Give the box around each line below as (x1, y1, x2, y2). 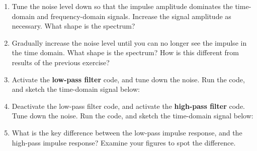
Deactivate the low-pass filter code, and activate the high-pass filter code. (12, 100, 245, 111)
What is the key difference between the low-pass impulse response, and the (12, 127, 242, 137)
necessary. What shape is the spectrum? (12, 21, 135, 31)
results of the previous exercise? (12, 57, 110, 67)
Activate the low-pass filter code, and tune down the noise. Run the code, (12, 74, 245, 84)
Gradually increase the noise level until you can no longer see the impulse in (12, 37, 247, 48)
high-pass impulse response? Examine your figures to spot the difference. (12, 137, 236, 147)
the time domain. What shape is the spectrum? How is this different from (12, 47, 239, 58)
